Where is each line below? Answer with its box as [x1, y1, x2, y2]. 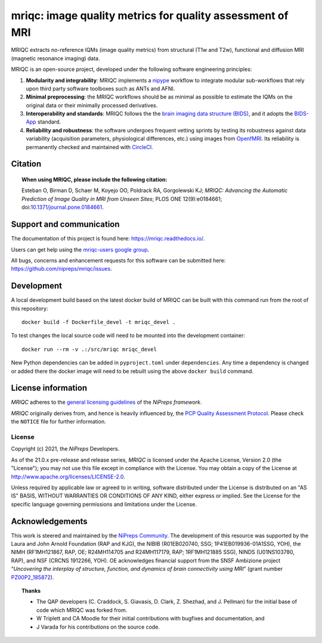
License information [11, 383, 88, 393]
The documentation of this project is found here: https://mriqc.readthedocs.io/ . [11, 235, 205, 242]
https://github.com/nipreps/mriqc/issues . [11, 265, 113, 273]
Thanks [21, 587, 41, 594]
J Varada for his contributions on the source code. [36, 623, 160, 630]
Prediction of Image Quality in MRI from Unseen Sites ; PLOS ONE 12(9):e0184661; [21, 195, 222, 202]
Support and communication [11, 220, 120, 230]
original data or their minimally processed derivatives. [26, 101, 158, 109]
